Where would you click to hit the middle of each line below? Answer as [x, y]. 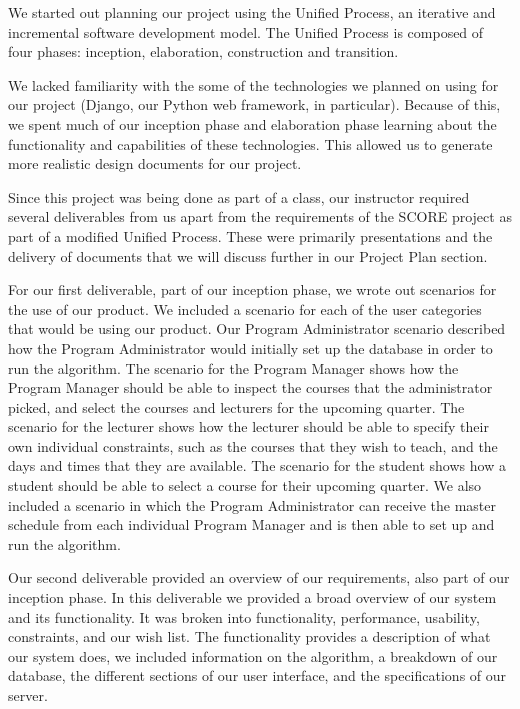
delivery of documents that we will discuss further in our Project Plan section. [248, 255]
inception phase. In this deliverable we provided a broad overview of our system [252, 597]
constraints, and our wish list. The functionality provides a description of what [249, 636]
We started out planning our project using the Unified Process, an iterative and [252, 12]
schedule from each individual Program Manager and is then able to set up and [251, 524]
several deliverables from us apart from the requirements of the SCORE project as [260, 216]
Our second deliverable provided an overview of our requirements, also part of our [259, 577]
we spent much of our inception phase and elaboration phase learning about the [252, 123]
